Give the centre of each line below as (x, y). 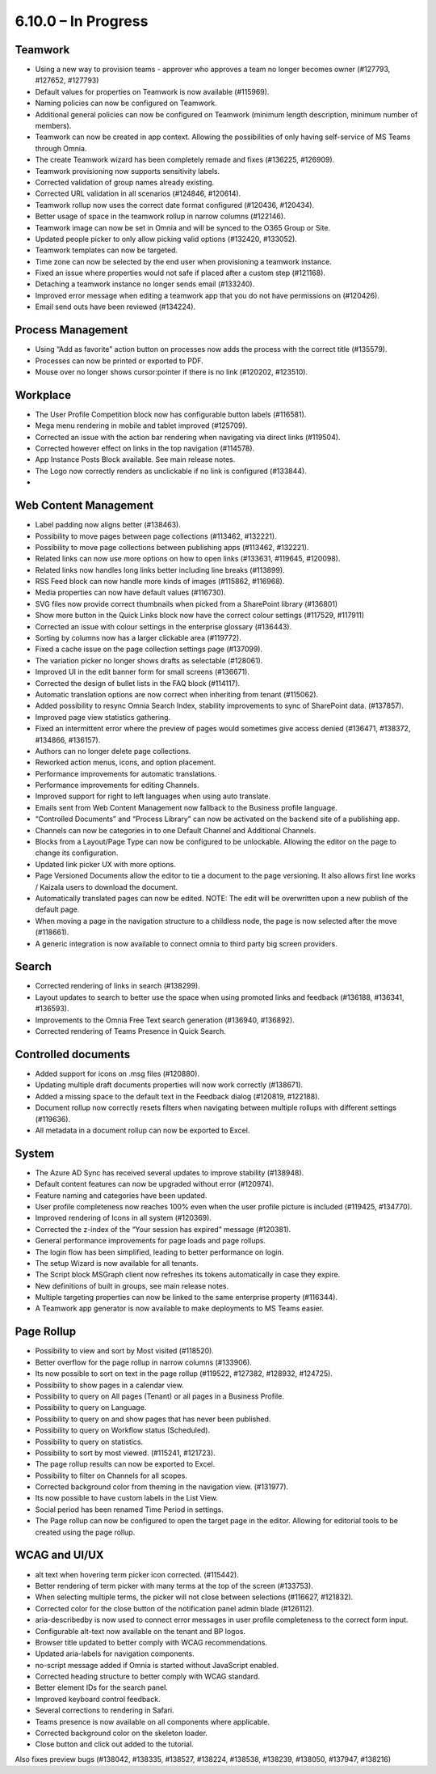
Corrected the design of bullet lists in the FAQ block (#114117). (138, 683)
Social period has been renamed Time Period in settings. (129, 1509)
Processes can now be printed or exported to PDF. (119, 361)
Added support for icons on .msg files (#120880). (117, 1073)
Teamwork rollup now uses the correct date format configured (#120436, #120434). (175, 205)
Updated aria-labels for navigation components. (115, 1653)
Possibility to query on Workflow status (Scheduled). (123, 1430)
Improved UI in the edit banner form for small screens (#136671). (143, 672)
